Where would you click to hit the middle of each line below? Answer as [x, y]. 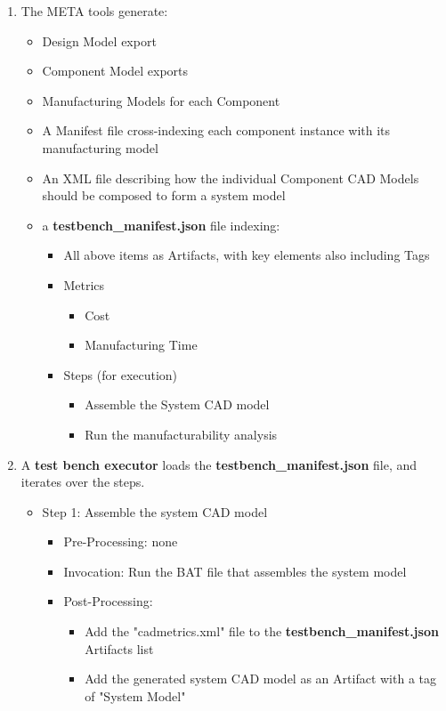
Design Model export [99, 40]
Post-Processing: [108, 601]
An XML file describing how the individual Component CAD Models [231, 178]
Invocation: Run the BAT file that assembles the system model [235, 571]
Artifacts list [119, 648]
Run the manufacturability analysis [181, 434]
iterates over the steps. [83, 482]
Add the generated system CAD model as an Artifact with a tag [260, 679]
